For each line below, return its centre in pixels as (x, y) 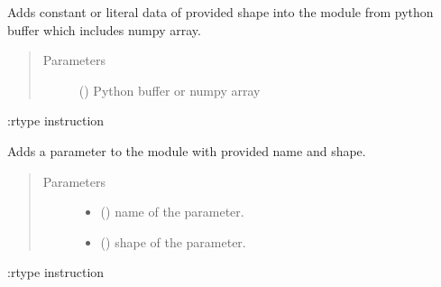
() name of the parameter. (172, 212)
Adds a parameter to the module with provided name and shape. (187, 150)
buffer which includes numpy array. (104, 29)
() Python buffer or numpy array (170, 90)
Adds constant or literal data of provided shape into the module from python (220, 12)
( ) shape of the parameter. (173, 241)
